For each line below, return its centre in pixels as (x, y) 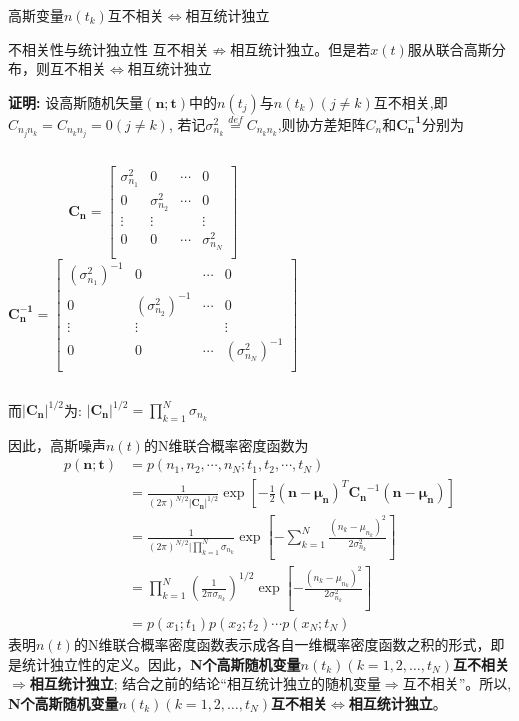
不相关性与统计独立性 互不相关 (108, 48)
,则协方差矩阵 (321, 123)
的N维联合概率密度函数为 (226, 444)
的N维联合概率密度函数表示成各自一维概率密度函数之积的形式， (282, 643)
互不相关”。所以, (457, 683)
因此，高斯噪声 (57, 444)
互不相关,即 (410, 101)
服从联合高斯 (449, 48)
